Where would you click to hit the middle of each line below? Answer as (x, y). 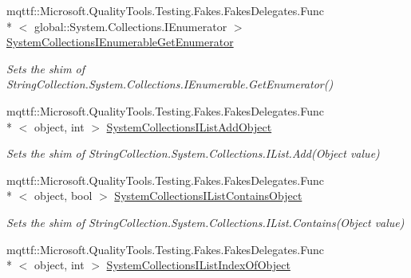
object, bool (63, 196)
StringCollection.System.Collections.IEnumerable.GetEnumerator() (170, 84)
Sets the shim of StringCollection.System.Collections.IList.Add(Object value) (193, 153)
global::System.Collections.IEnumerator (130, 26)
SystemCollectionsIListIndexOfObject (198, 265)
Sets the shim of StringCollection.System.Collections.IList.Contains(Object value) (205, 222)
